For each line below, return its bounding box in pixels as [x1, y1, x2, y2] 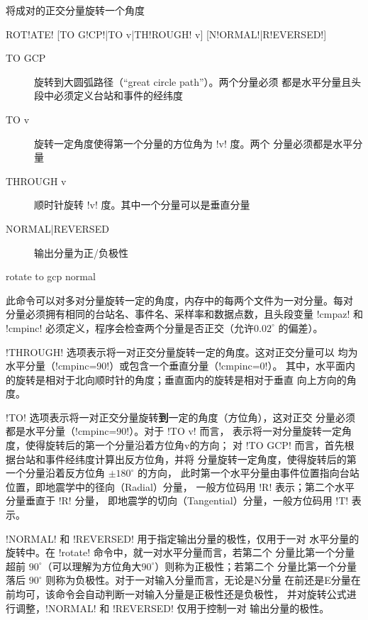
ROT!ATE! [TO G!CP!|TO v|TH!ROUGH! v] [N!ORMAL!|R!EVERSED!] [6, 26, 327, 41]
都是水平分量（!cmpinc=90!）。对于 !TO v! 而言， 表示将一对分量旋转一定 [6, 424, 342, 438]
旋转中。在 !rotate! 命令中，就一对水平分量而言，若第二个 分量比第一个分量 [6, 545, 355, 560]
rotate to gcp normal [6, 269, 96, 284]
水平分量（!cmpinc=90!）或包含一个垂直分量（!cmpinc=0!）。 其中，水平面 [6, 358, 346, 373]
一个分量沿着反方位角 [6, 465, 105, 480]
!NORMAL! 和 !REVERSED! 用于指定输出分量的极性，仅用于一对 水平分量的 [6, 531, 359, 546]
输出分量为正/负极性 [34, 245, 128, 260]
